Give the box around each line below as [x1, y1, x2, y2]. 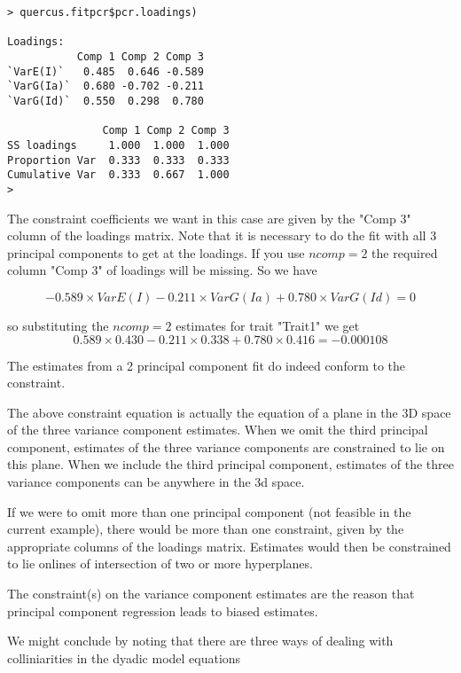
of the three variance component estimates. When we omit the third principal [7, 420, 428, 439]
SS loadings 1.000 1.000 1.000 [7, 138, 230, 152]
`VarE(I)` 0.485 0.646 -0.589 [7, 65, 204, 78]
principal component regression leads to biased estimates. [7, 601, 318, 620]
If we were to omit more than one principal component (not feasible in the [7, 502, 411, 520]
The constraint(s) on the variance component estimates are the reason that [7, 584, 415, 603]
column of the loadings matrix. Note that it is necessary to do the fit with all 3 [7, 226, 437, 245]
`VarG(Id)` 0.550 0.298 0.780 [7, 94, 204, 107]
